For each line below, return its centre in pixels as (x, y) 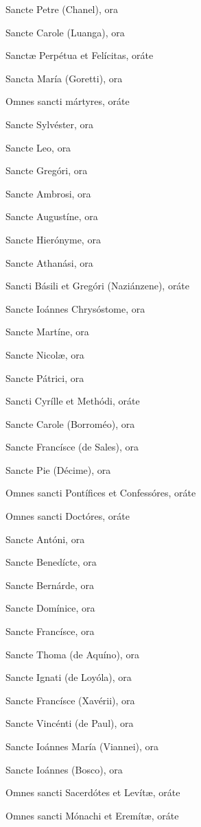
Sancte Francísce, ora (50, 631)
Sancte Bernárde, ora (50, 585)
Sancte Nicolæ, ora (45, 354)
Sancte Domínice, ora (50, 608)
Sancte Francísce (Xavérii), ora (70, 700)
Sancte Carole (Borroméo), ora (70, 423)
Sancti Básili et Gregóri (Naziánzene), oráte (98, 286)
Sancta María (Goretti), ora (64, 78)
